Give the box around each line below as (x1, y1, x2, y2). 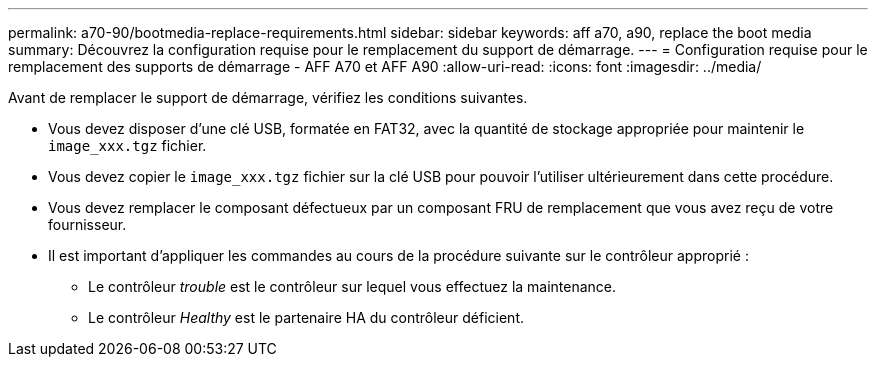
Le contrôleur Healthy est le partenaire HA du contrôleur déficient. (88, 309, 524, 326)
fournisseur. (48, 216, 127, 233)
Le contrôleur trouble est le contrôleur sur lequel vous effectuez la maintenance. (88, 278, 617, 295)
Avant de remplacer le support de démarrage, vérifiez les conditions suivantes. (8, 89, 528, 106)
